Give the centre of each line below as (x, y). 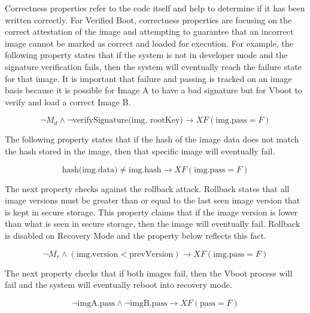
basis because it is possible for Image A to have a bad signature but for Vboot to (154, 90)
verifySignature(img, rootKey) (128, 121)
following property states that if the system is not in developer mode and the (146, 55)
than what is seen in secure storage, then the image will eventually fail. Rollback (153, 224)
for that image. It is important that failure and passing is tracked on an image (148, 78)
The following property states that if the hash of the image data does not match (152, 139)
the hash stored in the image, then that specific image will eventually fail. (140, 151)
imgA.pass (96, 303)
